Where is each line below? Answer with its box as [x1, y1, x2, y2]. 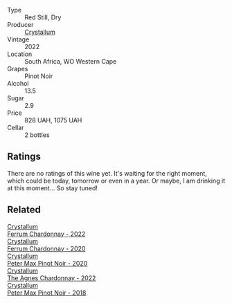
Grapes [7, 65, 28, 73]
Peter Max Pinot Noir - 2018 [7, 288, 87, 297]
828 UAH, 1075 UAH [24, 116, 82, 124]
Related [7, 204, 42, 216]
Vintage [7, 35, 30, 44]
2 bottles [24, 131, 50, 139]
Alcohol [7, 80, 29, 87]
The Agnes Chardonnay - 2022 [7, 273, 96, 282]
